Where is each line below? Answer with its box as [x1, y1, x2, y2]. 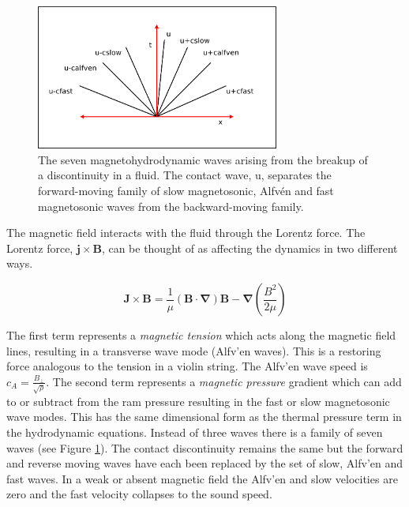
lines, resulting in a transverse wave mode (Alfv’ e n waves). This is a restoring [6, 342, 381, 359]
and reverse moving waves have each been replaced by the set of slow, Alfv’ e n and [6, 455, 403, 471]
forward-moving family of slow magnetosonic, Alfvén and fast [38, 182, 334, 199]
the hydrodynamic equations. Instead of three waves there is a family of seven [6, 423, 383, 440]
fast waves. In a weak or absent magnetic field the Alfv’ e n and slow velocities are [6, 470, 398, 486]
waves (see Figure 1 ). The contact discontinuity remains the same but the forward [6, 439, 403, 456]
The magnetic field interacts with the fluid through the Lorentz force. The [6, 224, 366, 241]
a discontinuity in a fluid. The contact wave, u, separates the [38, 167, 332, 183]
